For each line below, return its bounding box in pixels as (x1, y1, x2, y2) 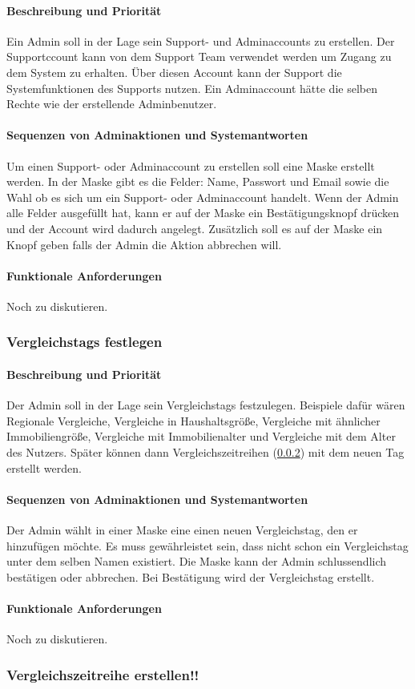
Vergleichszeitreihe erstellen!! (6, 664, 199, 684)
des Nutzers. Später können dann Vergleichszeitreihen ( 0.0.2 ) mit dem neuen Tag (6, 443, 405, 460)
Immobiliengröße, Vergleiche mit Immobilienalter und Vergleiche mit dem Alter (6, 428, 396, 445)
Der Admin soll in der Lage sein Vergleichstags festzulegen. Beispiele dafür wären (6, 397, 405, 413)
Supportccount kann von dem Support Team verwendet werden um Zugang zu (6, 48, 392, 65)
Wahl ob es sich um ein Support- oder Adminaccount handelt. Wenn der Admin (6, 188, 399, 205)
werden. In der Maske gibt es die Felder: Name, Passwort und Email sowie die (6, 173, 389, 190)
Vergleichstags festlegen (6, 332, 163, 352)
